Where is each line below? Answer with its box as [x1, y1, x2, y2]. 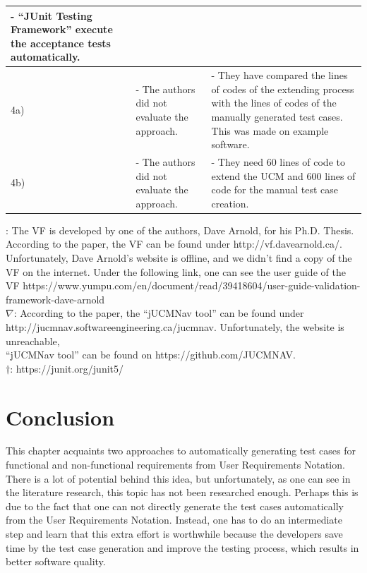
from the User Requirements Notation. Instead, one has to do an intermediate [6, 512, 343, 527]
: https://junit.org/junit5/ [10, 361, 124, 375]
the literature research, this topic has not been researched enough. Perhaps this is [6, 485, 359, 500]
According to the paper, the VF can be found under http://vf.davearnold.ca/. [6, 236, 342, 251]
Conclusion [6, 402, 115, 431]
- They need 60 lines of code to [211, 154, 345, 169]
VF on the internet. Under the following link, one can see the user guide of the [6, 264, 346, 279]
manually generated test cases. [211, 109, 343, 123]
